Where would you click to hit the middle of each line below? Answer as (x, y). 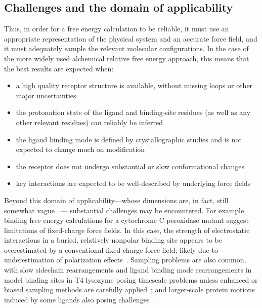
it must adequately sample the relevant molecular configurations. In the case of (126, 48)
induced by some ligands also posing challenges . (80, 299)
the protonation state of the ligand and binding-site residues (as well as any (133, 112)
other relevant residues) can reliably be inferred (89, 122)
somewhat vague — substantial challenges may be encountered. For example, (125, 210)
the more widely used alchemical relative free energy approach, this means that (127, 58)
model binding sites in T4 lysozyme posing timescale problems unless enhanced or (131, 279)
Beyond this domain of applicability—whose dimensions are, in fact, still (116, 200)
